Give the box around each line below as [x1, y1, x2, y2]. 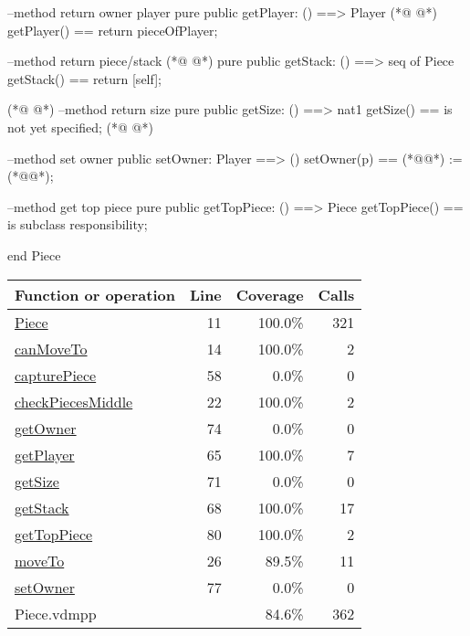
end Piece [7, 245, 61, 264]
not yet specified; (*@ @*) [7, 117, 153, 136]
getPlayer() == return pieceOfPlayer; [7, 20, 218, 39]
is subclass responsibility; [7, 215, 148, 234]
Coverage [235, 283, 304, 305]
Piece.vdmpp [15, 602, 97, 624]
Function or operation [15, 283, 175, 305]
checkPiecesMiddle [15, 390, 133, 412]
